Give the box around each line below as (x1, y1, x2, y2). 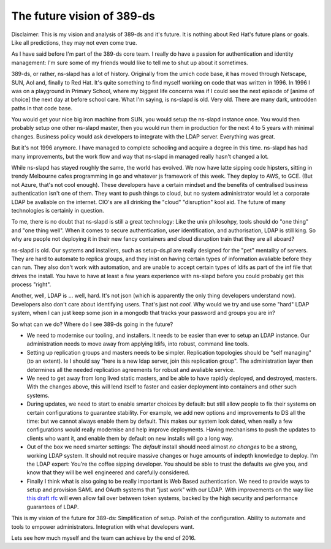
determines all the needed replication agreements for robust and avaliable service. (26, 366, 235, 373)
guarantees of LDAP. (26, 503, 79, 510)
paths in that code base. (11, 104, 73, 112)
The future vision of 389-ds (11, 9, 156, 23)
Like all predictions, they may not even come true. (11, 39, 137, 46)
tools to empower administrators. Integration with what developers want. (11, 523, 194, 530)
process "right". (11, 281, 51, 288)
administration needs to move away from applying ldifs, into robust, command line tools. (26, 340, 249, 347)
